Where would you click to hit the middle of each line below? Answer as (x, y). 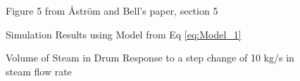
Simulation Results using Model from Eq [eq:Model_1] (124, 34)
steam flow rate (39, 71)
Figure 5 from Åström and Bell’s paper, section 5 (112, 10)
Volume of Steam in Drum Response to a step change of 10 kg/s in (150, 58)
